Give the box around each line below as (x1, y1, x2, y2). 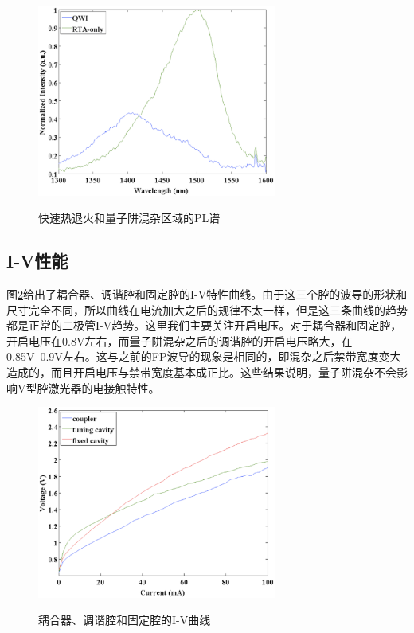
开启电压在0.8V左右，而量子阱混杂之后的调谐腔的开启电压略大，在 (6, 332, 353, 349)
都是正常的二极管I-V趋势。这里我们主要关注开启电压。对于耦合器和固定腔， (6, 317, 402, 334)
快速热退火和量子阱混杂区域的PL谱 (38, 209, 221, 226)
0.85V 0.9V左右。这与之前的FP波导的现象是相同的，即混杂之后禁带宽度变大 (6, 348, 401, 365)
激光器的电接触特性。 (48, 379, 160, 396)
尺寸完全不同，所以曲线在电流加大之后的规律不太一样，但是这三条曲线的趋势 (6, 301, 408, 318)
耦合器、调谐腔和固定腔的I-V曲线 (38, 612, 211, 628)
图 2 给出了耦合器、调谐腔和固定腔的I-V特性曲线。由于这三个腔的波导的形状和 (6, 286, 408, 303)
